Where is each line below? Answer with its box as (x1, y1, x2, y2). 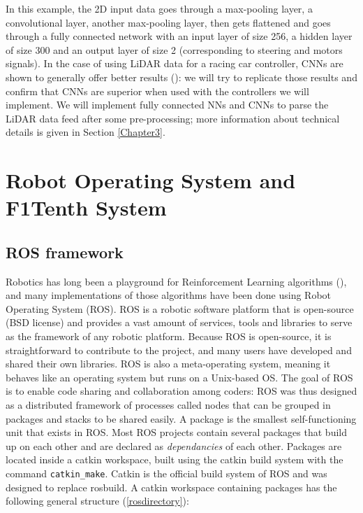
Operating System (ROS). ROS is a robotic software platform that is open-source (6, 301, 354, 316)
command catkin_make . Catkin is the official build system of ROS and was (6, 466, 327, 481)
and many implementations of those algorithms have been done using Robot (6, 288, 332, 302)
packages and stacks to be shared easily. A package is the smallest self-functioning (6, 411, 357, 426)
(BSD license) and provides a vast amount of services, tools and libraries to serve (6, 315, 353, 330)
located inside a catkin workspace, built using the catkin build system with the (6, 452, 343, 467)
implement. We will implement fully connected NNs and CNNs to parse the (6, 97, 329, 112)
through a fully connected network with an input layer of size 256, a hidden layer (6, 29, 353, 43)
